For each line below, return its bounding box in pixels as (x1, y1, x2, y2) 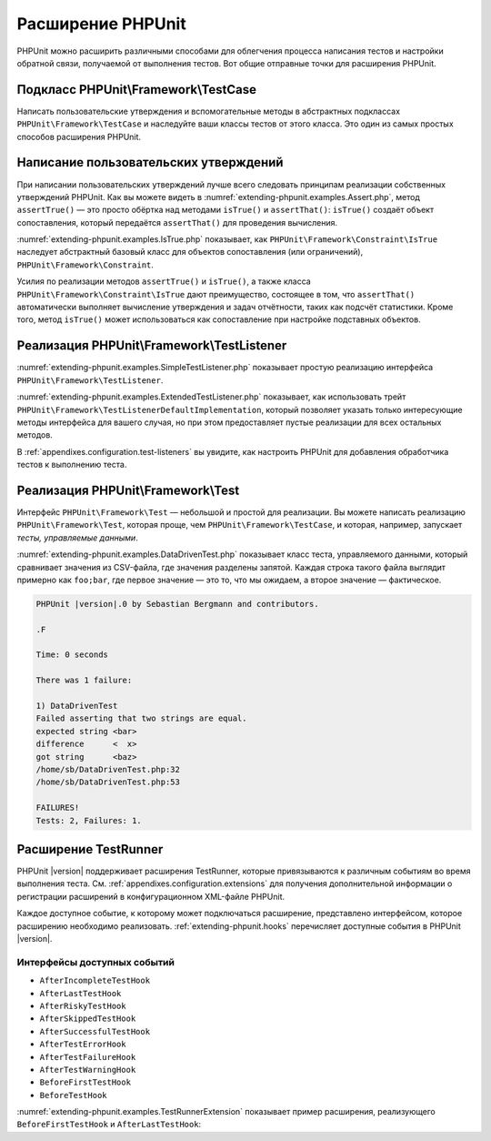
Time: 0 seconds (35, 650, 109, 660)
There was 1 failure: (35, 675, 133, 686)
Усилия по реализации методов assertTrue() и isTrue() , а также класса (16, 276, 311, 287)
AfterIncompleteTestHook (39, 975, 150, 986)
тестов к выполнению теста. (16, 459, 127, 470)
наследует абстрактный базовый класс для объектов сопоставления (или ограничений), (16, 247, 364, 257)
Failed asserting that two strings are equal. (35, 713, 247, 723)
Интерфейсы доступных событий (16, 955, 175, 968)
